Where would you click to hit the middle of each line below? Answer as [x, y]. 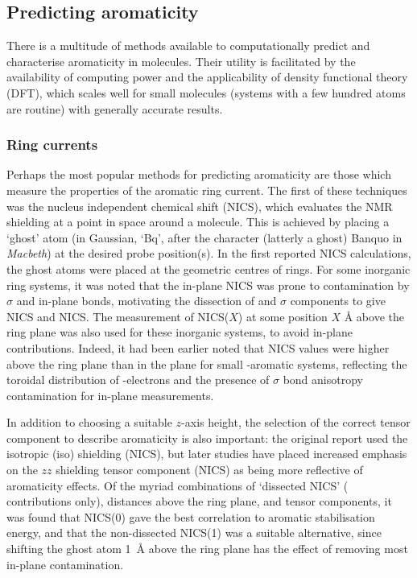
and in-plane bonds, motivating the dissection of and [147, 301]
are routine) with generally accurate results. [115, 108]
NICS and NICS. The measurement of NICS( [118, 316]
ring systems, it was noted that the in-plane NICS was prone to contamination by [208, 285]
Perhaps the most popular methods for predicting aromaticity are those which [199, 174]
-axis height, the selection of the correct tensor [296, 422]
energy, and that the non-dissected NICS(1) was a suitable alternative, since [194, 533]
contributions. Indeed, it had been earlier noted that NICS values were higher [198, 347]
